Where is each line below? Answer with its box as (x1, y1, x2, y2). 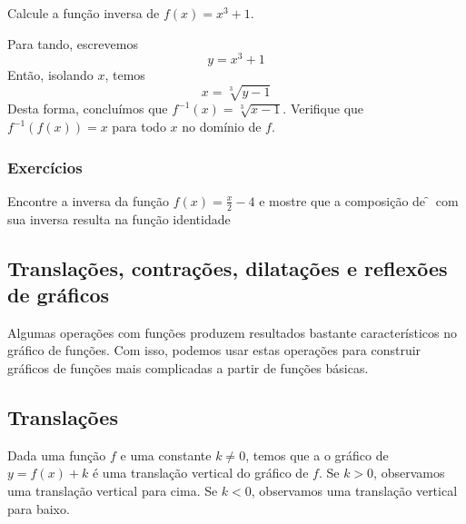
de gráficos (7, 281, 110, 309)
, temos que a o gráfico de (245, 445, 389, 464)
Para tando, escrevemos (7, 34, 138, 53)
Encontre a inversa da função (7, 191, 170, 210)
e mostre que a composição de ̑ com (259, 191, 459, 210)
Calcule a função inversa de (7, 4, 160, 22)
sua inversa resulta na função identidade (7, 209, 231, 228)
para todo (112, 117, 166, 135)
